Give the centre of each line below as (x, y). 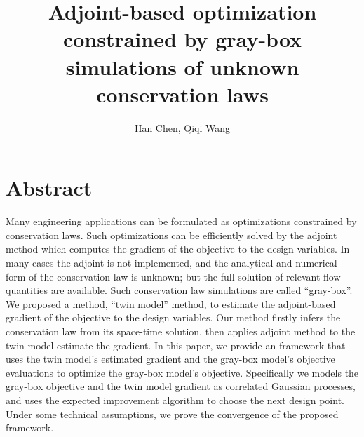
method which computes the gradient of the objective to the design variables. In (178, 249)
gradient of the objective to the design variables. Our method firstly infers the (173, 317)
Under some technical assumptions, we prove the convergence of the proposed (172, 414)
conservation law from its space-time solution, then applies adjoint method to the (181, 331)
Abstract (49, 188)
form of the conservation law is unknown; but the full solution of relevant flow (173, 276)
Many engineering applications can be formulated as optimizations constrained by (181, 221)
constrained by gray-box (182, 39)
